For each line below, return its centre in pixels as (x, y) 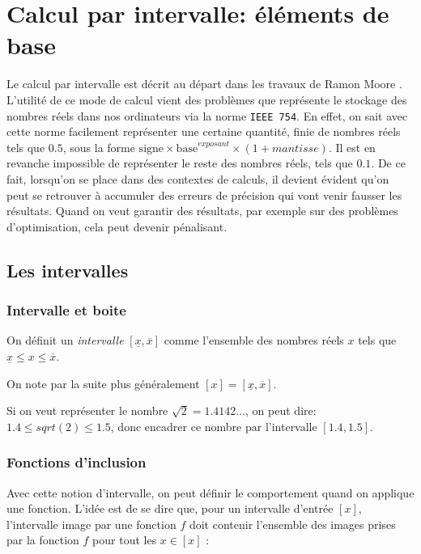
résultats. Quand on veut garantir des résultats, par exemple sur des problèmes (202, 211)
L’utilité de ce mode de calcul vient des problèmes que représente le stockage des (207, 99)
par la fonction (43, 540)
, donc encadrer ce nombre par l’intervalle (214, 426)
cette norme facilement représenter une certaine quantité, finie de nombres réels (204, 131)
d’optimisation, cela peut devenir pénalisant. (117, 226)
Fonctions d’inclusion (77, 462)
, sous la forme (99, 147)
